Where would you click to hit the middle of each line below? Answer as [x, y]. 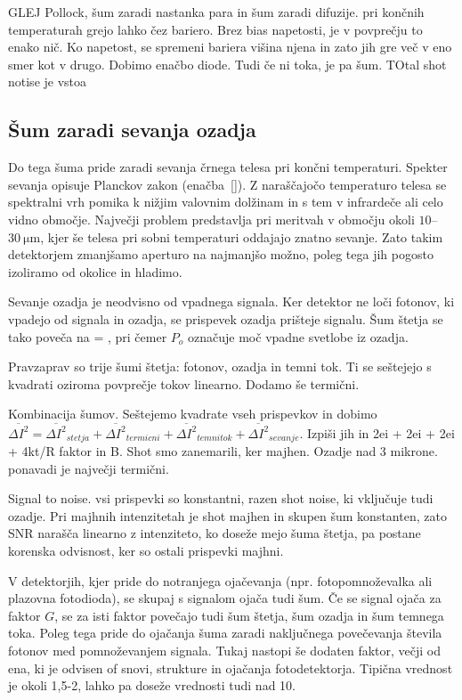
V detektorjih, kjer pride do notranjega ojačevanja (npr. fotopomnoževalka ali [220, 580]
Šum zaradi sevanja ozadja [132, 130]
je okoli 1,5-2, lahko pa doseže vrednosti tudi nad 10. [152, 685]
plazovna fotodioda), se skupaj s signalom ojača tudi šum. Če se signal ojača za [225, 598]
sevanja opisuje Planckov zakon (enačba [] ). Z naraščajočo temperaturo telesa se [227, 184]
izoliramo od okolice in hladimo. [95, 271]
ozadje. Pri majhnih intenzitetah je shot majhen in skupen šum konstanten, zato [227, 515]
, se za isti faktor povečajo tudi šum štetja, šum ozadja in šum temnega [249, 615]
